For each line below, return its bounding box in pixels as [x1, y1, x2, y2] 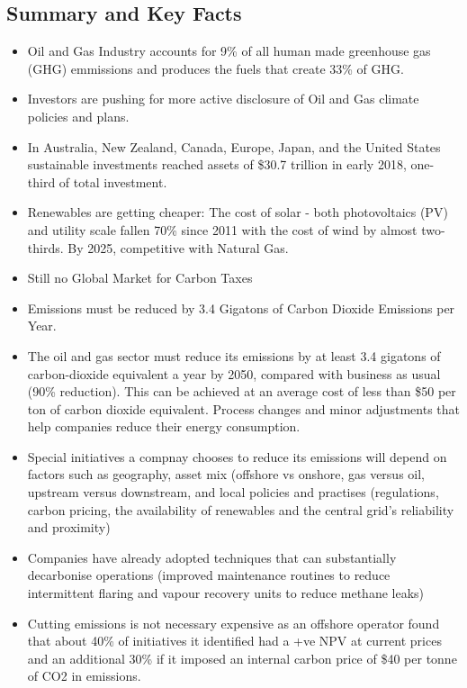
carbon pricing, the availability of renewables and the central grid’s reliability [27, 500, 454, 519]
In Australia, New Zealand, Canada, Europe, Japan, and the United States [27, 137, 441, 156]
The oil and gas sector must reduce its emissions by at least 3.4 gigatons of [27, 346, 441, 365]
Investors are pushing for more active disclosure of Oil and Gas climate [27, 89, 419, 108]
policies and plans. [27, 106, 130, 125]
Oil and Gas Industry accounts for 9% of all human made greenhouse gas [27, 41, 431, 60]
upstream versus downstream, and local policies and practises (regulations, [27, 483, 439, 502]
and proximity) [27, 518, 111, 537]
